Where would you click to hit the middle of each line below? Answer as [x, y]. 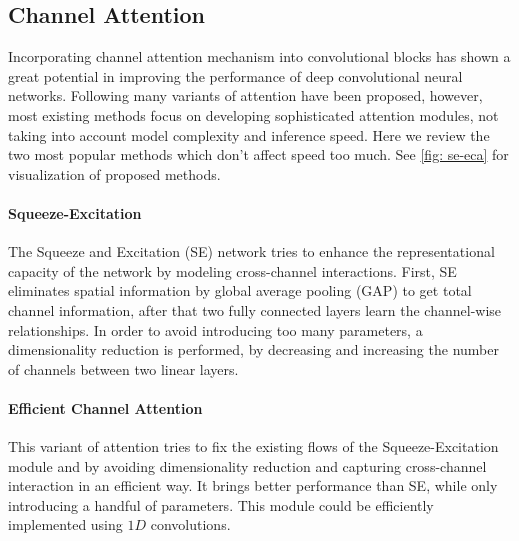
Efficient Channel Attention [105, 407]
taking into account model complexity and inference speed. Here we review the [249, 134]
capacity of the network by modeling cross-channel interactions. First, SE [232, 270]
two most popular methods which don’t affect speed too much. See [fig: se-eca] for [258, 154]
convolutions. [190, 524]
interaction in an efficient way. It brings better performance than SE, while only [253, 485]
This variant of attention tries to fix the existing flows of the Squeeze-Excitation [253, 446]
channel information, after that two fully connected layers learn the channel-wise [255, 309]
